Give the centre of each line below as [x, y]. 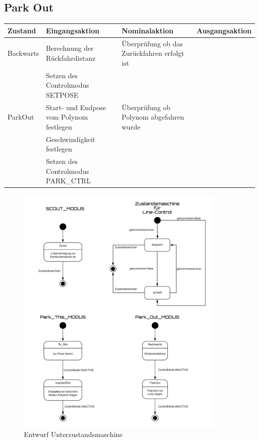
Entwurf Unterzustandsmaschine [73, 434]
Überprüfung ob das [152, 43]
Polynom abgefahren [153, 117]
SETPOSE [62, 94]
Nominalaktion [148, 30]
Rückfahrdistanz [71, 58]
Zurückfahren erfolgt [153, 53]
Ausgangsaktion [224, 30]
